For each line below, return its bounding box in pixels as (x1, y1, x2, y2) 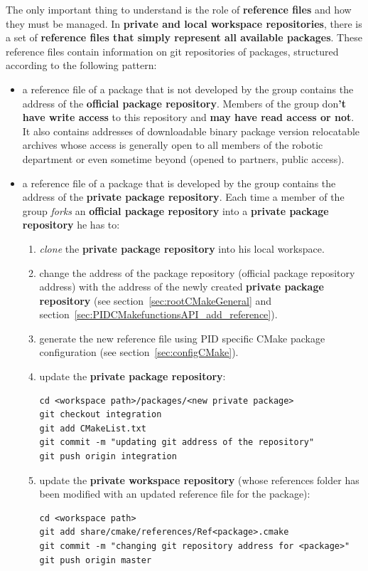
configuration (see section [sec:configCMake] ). (39, 345, 239, 360)
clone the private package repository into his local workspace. (39, 241, 325, 256)
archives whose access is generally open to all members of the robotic (22, 137, 323, 152)
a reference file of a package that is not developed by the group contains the (22, 81, 354, 96)
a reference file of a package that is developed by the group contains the (22, 175, 336, 190)
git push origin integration (39, 451, 177, 462)
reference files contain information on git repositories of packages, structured (6, 43, 339, 58)
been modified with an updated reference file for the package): (39, 486, 310, 501)
